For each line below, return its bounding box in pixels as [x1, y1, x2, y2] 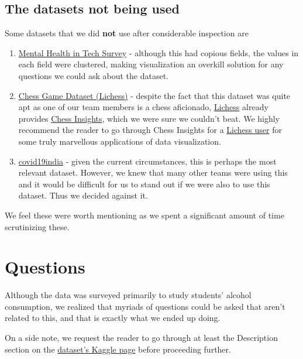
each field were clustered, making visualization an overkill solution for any [18, 58, 284, 70]
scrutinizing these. [5, 220, 70, 233]
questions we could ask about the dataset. [18, 69, 168, 81]
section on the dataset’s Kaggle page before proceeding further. [5, 343, 231, 355]
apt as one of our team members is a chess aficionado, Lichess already [18, 101, 268, 113]
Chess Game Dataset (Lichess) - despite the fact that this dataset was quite [18, 89, 291, 101]
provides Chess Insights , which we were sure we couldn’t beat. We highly [18, 112, 280, 124]
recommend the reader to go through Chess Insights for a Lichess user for [18, 124, 282, 136]
